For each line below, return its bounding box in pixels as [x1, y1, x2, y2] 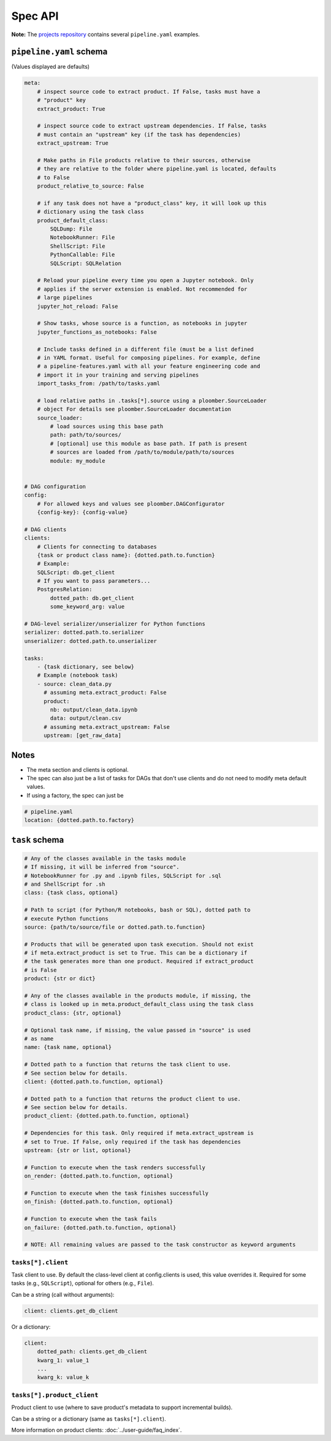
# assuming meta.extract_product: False [44, 689, 167, 696]
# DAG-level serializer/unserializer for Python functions [24, 620, 205, 628]
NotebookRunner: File [50, 234, 115, 241]
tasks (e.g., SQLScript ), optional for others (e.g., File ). [11, 1280, 154, 1287]
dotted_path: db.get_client [50, 594, 135, 601]
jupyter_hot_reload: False [37, 302, 119, 310]
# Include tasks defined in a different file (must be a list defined [37, 345, 254, 353]
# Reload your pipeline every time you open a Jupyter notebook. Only [37, 277, 254, 284]
